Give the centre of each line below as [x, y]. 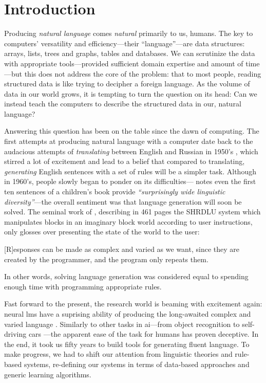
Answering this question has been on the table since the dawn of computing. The [132, 131]
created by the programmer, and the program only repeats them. [106, 259]
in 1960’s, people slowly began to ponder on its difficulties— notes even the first [130, 181]
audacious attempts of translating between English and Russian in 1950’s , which [131, 151]
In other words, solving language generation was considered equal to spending [126, 276]
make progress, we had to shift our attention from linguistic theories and [118, 354]
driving [15, 334]
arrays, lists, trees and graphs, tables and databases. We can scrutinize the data [130, 53]
